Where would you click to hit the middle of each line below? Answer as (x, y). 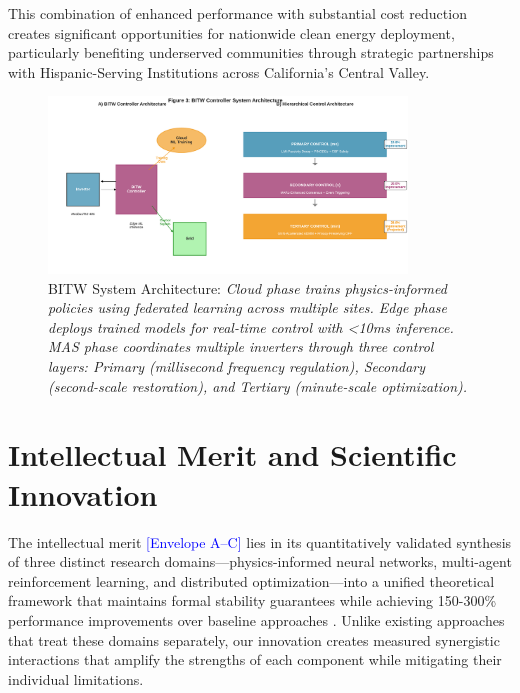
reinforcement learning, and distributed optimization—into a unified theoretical (251, 580)
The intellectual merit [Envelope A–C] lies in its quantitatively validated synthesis (260, 541)
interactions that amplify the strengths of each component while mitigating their (255, 659)
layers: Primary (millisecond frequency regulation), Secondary (237, 366)
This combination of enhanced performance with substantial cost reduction (237, 13)
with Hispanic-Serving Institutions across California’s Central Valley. (219, 71)
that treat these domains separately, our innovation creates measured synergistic (254, 639)
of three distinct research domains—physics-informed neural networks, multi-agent (260, 561)
